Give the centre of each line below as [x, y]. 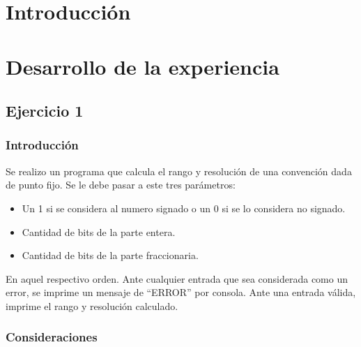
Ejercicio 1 [45, 111]
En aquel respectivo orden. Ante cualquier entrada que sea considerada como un [177, 278]
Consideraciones [52, 337]
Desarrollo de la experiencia [143, 66]
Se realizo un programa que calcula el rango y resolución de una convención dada [179, 171]
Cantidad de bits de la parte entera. [99, 231]
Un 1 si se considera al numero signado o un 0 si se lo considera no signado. [184, 208]
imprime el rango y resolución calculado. [92, 305]
